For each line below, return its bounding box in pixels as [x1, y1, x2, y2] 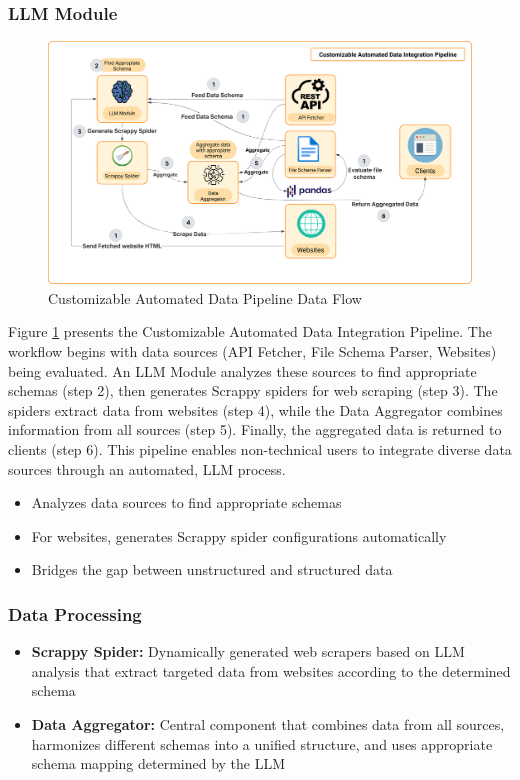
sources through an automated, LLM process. [8, 458, 286, 479]
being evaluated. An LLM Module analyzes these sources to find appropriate [8, 360, 477, 381]
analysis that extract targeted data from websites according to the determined [31, 660, 511, 681]
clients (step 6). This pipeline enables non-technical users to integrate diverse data [8, 439, 512, 460]
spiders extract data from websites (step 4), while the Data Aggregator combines [8, 399, 503, 420]
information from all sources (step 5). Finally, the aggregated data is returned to [8, 419, 502, 440]
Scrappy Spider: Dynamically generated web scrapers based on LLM [31, 641, 465, 662]
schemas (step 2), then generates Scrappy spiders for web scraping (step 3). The [8, 380, 498, 401]
